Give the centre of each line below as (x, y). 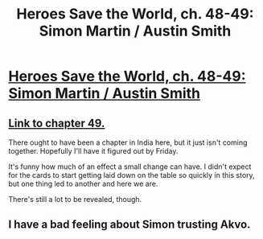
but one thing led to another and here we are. (83, 183)
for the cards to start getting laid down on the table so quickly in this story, (131, 175)
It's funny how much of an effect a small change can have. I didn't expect (130, 167)
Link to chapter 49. (57, 123)
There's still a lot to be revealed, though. (75, 199)
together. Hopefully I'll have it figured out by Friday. (93, 151)
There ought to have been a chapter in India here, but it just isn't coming (128, 142)
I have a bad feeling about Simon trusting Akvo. (129, 225)
